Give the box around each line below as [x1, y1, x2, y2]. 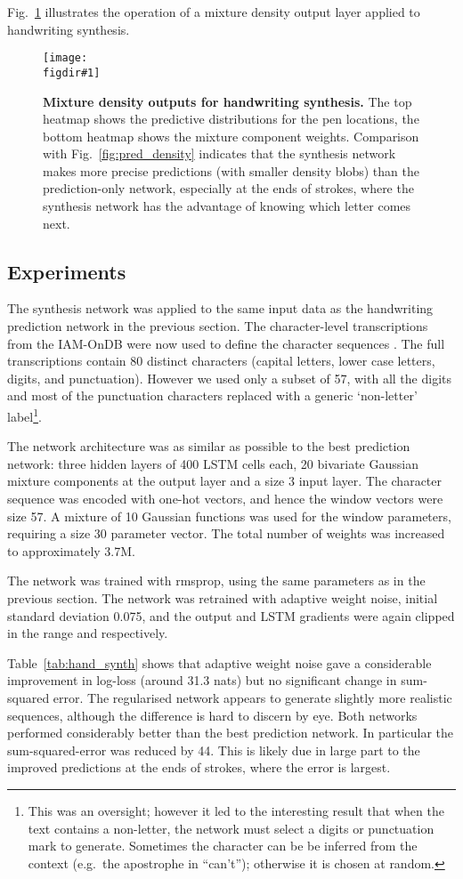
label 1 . [7, 405, 42, 425]
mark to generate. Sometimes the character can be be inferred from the [28, 836, 418, 855]
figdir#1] [43, 66, 101, 79]
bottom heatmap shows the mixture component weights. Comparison [43, 126, 419, 145]
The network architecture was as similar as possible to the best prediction [7, 437, 410, 456]
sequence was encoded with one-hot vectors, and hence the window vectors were [7, 489, 443, 508]
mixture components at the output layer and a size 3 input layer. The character [7, 472, 442, 490]
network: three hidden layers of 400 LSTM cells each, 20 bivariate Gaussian [7, 454, 418, 472]
